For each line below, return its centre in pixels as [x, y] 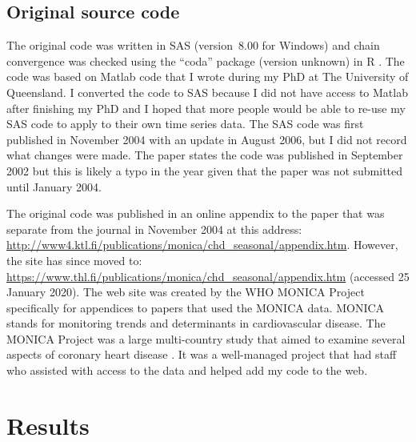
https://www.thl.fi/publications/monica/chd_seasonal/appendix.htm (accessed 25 [208, 276]
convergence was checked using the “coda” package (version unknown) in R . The [206, 60]
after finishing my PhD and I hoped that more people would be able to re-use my [206, 108]
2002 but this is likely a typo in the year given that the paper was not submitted [205, 170]
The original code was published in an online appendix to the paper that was [196, 213]
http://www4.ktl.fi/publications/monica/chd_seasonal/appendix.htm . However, [202, 245]
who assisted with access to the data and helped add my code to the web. [187, 370]
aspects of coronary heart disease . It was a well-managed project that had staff [202, 354]
